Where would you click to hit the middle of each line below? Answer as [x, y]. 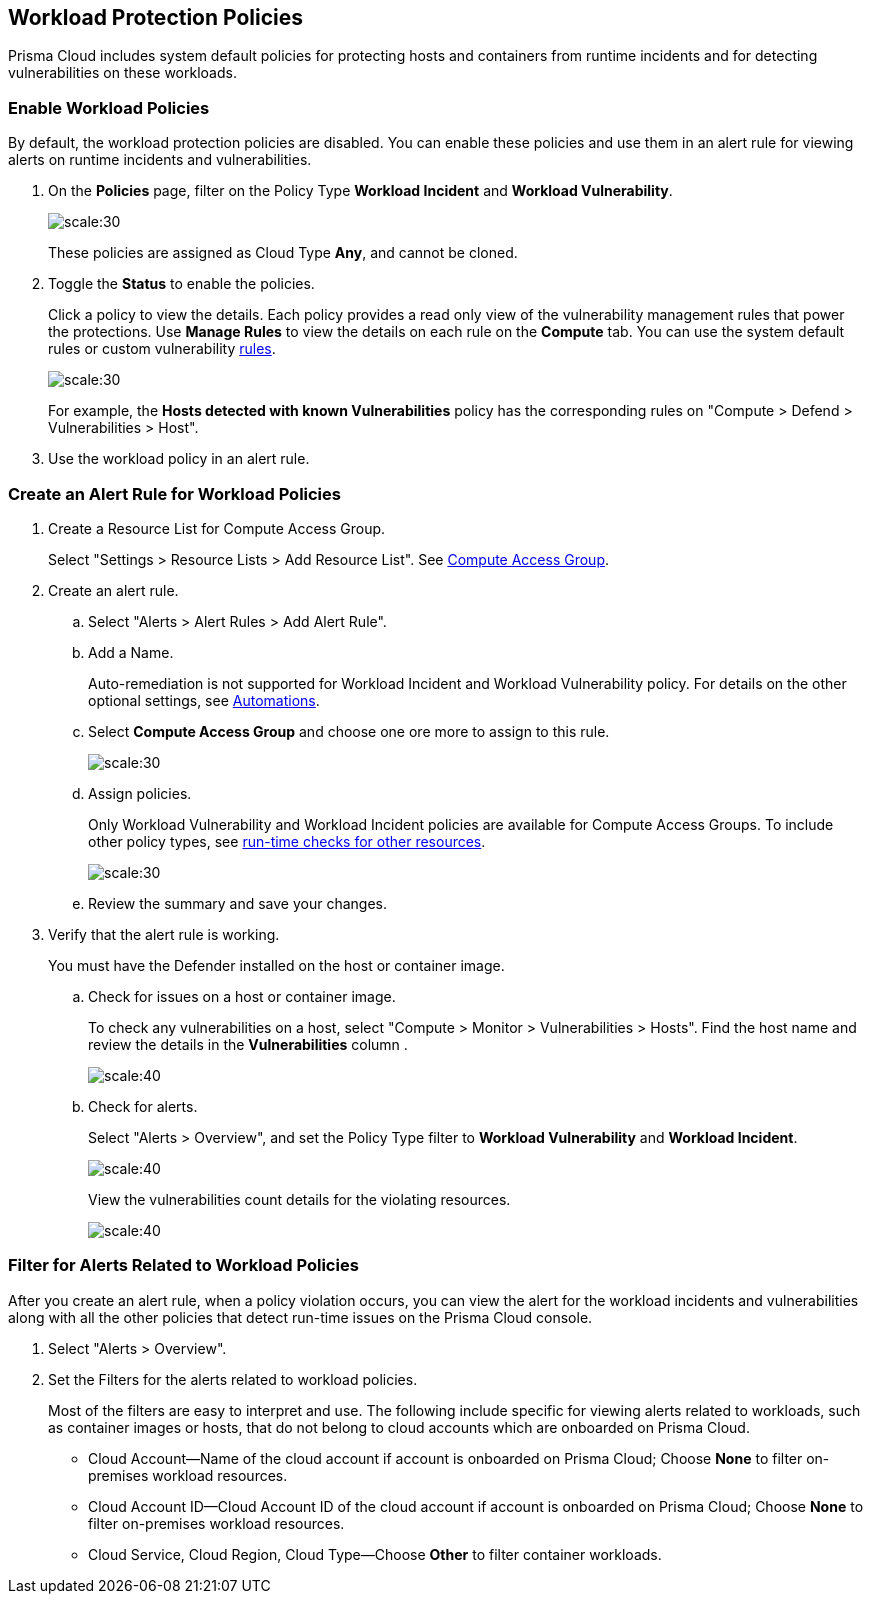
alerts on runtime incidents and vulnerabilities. [160, 160]
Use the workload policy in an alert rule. [179, 459]
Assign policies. [140, 793]
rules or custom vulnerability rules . [162, 349]
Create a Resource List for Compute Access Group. [217, 528]
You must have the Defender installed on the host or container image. [276, 965]
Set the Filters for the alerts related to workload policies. [233, 1379]
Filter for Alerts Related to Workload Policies [183, 1265]
